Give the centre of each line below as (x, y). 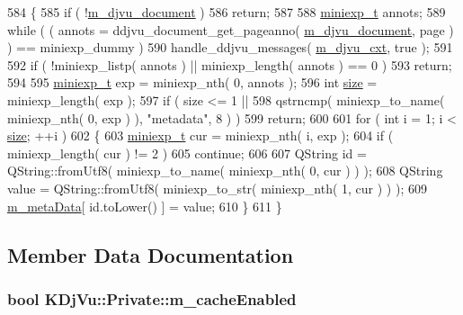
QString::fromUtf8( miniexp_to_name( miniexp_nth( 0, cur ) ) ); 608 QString (225, 171)
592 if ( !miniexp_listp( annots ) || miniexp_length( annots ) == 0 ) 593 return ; (230, 64)
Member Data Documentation (151, 254)
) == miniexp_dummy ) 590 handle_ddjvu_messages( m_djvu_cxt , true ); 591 (230, 47)
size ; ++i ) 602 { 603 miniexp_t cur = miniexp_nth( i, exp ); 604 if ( (200, 135)
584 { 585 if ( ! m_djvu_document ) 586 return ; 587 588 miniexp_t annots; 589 (227, 12)
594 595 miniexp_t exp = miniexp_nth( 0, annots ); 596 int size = (192, 82)
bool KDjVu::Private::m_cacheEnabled (152, 298)
